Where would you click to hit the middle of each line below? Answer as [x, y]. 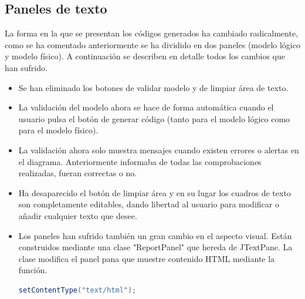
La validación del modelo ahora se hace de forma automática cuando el [146, 107]
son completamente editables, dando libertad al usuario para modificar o [149, 204]
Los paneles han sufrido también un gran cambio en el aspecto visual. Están [155, 235]
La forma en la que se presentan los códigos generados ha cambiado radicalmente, [152, 33]
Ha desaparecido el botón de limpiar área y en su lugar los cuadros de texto [155, 192]
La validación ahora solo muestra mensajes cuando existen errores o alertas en [159, 149]
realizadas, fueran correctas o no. [78, 173]
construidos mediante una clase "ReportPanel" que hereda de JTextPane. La [155, 247]
